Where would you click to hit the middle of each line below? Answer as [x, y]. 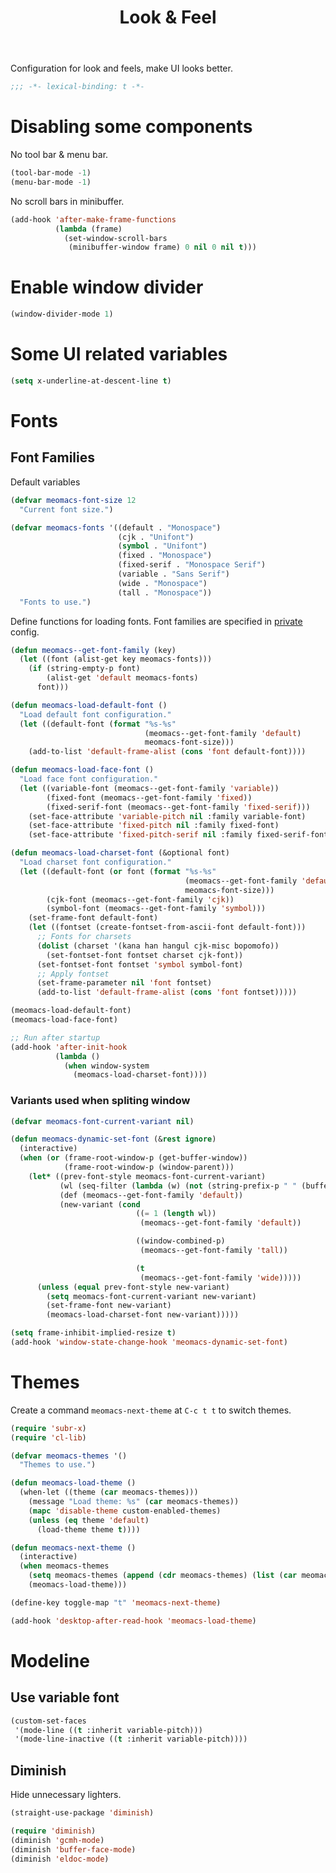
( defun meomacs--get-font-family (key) [93, 650]
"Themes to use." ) [58, 1465]
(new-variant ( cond [100, 1204]
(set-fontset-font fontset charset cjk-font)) [145, 955]
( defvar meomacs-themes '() [69, 1456]
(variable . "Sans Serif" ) [173, 574]
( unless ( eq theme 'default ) [89, 1520]
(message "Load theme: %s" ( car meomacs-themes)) [134, 1502]
